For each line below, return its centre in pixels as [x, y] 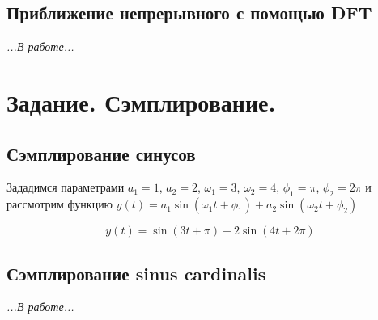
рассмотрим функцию [60, 204]
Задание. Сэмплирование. [141, 101]
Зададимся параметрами [66, 187]
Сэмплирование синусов [101, 153]
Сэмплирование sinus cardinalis [136, 273]
